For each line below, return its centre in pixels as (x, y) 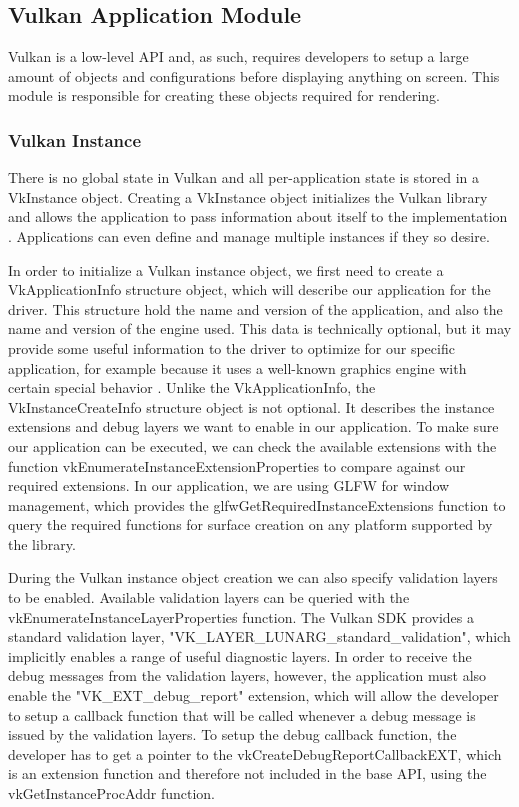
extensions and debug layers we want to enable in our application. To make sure (253, 426)
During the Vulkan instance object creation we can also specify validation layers (253, 577)
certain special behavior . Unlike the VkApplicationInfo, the (192, 387)
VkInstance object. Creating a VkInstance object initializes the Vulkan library (248, 196)
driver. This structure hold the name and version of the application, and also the (255, 308)
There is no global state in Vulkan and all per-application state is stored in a (244, 177)
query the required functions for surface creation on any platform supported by (250, 524)
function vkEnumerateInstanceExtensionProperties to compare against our (237, 465)
